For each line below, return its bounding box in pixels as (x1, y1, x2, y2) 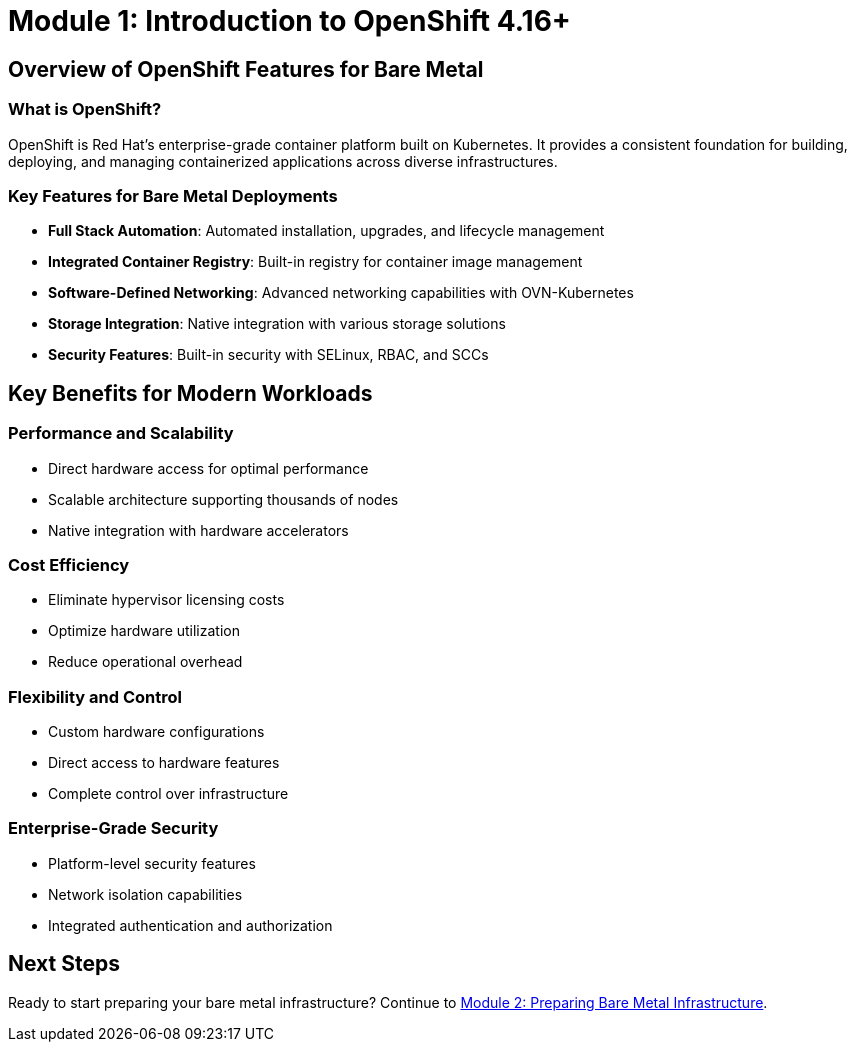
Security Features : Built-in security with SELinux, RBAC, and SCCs (48, 346, 489, 364)
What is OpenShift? (8, 99, 162, 120)
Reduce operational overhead (48, 653, 243, 671)
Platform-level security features (48, 854, 256, 872)
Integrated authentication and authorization (48, 916, 333, 934)
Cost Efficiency (8, 554, 130, 575)
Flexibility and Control (8, 686, 182, 707)
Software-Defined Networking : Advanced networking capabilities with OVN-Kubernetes (48, 284, 634, 302)
